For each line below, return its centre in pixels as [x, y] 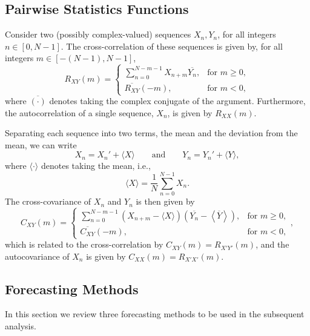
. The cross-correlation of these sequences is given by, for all [172, 46]
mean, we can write [41, 144]
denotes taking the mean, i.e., [96, 166]
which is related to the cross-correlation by [84, 244]
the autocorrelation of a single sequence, [79, 112]
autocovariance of [37, 256]
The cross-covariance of [48, 201]
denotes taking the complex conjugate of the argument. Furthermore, [177, 101]
